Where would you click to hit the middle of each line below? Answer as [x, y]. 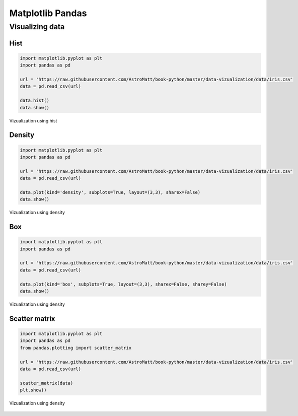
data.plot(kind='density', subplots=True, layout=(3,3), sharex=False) [110, 192]
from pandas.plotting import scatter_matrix [76, 348]
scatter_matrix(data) [47, 383]
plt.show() [33, 390]
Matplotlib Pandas [48, 13]
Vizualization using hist [33, 120]
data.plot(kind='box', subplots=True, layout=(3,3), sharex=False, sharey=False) [124, 284]
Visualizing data [37, 27]
